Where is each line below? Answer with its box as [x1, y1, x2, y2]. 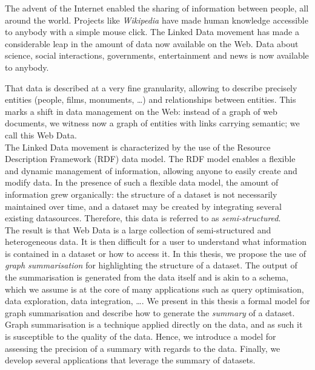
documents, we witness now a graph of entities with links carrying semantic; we [5, 117, 300, 129]
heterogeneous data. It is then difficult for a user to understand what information [5, 235, 307, 248]
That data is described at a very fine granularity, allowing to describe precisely [5, 81, 297, 94]
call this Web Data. [5, 128, 77, 141]
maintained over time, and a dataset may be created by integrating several [5, 200, 282, 212]
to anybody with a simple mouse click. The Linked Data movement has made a [5, 25, 299, 38]
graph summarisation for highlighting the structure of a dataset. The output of [5, 259, 297, 271]
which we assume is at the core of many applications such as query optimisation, [5, 282, 304, 295]
